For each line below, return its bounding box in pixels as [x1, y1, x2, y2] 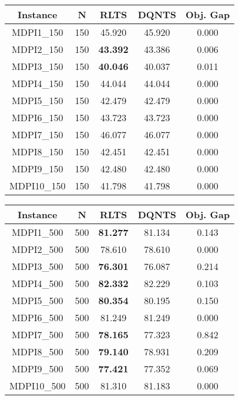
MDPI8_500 [12, 345, 63, 358]
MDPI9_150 [12, 162, 63, 175]
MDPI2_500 [12, 242, 63, 256]
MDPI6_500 [12, 311, 63, 324]
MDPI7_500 [12, 328, 63, 341]
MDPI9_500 [12, 362, 63, 375]
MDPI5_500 [12, 294, 63, 307]
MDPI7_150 [12, 128, 63, 141]
